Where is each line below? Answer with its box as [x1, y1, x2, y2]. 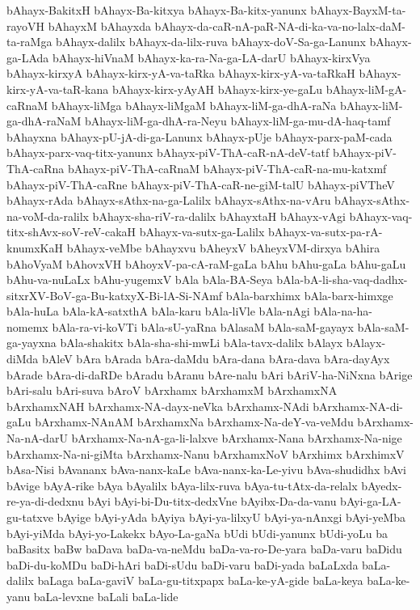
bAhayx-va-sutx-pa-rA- [268, 223, 383, 240]
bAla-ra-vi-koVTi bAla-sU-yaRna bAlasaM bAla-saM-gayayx [52, 318, 354, 335]
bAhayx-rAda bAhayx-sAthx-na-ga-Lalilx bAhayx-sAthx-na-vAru [6, 192, 331, 209]
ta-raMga [6, 33, 52, 50]
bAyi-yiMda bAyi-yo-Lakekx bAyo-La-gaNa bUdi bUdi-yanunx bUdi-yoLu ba [6, 524, 388, 541]
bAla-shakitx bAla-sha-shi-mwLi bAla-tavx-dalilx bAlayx [60, 334, 343, 351]
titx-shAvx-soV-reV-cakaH [6, 223, 136, 240]
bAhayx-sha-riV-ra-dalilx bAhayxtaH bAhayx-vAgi [92, 207, 346, 224]
